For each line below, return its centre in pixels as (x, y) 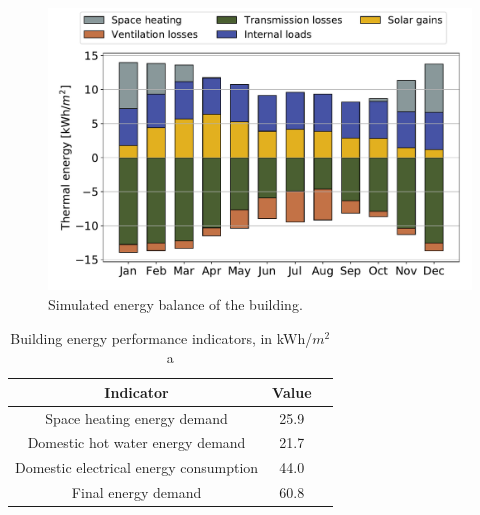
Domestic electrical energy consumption (137, 467)
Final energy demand (136, 492)
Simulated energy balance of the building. (175, 303)
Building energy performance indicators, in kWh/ (161, 337)
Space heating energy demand (136, 417)
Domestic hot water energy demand (136, 442)
